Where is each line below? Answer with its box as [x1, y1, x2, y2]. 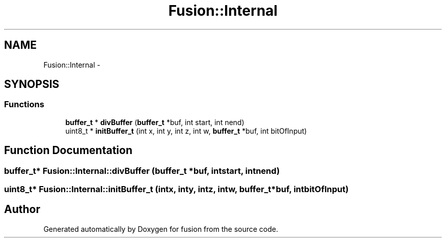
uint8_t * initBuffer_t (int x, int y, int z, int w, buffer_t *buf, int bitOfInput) [65, 126, 307, 135]
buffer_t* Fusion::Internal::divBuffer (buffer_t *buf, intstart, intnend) [4, 165, 280, 176]
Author [4, 203, 40, 216]
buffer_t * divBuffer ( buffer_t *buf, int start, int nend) [65, 117, 244, 127]
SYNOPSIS [4, 78, 60, 91]
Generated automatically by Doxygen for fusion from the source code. [43, 224, 278, 233]
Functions [4, 99, 44, 110]
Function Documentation [4, 144, 132, 157]
